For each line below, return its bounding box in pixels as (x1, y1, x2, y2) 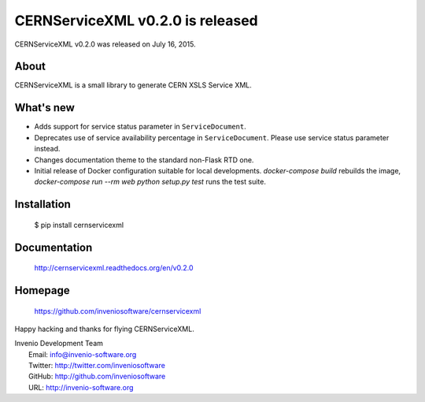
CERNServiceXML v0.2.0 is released (14, 12, 259, 29)
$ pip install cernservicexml (34, 220, 124, 229)
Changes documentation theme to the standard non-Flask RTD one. (34, 154, 254, 165)
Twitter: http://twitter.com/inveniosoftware (28, 361, 165, 370)
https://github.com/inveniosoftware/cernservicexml (34, 306, 201, 315)
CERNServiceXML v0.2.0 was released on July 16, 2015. (14, 39, 196, 49)
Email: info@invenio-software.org (28, 349, 137, 359)
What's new (14, 101, 75, 114)
